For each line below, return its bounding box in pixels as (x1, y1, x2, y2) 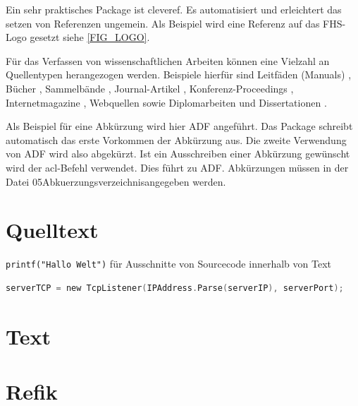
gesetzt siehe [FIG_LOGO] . (30, 30, 150, 44)
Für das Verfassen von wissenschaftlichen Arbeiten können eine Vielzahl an (6, 53, 330, 68)
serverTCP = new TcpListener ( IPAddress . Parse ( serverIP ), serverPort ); (6, 282, 344, 293)
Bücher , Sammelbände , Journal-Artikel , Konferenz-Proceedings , (6, 80, 294, 95)
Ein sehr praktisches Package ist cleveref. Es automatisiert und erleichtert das (6, 2, 342, 16)
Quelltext (6, 215, 99, 244)
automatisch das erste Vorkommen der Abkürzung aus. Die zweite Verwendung (6, 132, 347, 147)
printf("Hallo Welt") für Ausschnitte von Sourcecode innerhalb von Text (6, 256, 331, 271)
